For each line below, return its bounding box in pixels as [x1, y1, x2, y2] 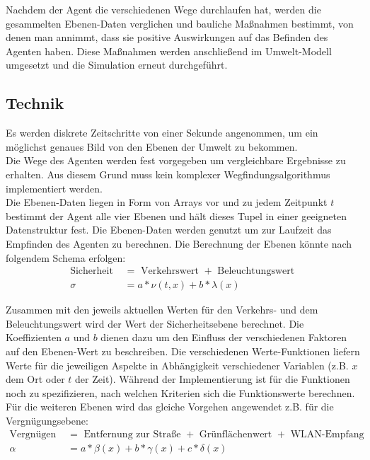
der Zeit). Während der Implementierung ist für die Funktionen [75, 372, 350, 386]
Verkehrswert [141, 266, 199, 277]
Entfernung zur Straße [83, 429, 181, 439]
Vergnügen [9, 429, 57, 439]
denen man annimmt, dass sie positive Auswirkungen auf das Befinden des [6, 30, 328, 45]
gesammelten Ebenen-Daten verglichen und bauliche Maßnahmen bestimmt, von [6, 16, 354, 30]
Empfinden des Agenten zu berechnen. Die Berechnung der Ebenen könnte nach [6, 236, 352, 251]
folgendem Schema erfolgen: [6, 250, 126, 265]
